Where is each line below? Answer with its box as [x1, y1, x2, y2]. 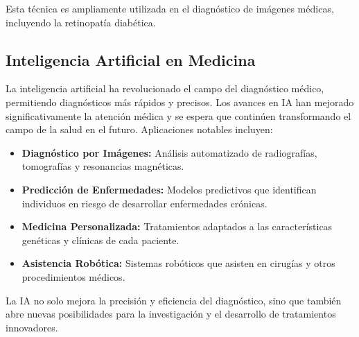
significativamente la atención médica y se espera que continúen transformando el [6, 108, 351, 123]
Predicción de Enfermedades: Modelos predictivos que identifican [21, 182, 317, 196]
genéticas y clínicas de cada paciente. [21, 232, 179, 247]
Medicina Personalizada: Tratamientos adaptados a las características [21, 219, 333, 234]
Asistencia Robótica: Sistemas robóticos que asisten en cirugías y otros [21, 256, 335, 270]
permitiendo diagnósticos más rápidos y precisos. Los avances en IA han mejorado [6, 94, 354, 109]
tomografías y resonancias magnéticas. [21, 159, 184, 173]
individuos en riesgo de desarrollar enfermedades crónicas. [21, 196, 268, 210]
